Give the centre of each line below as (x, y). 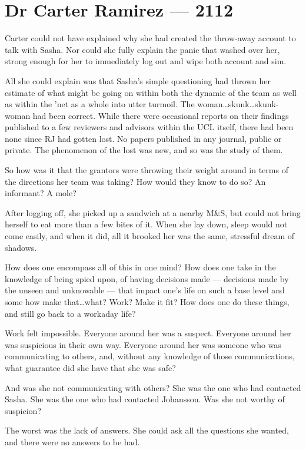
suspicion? (23, 410)
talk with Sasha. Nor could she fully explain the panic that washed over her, (142, 49)
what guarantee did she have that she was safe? (90, 367)
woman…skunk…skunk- (238, 104)
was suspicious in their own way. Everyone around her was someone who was (143, 344)
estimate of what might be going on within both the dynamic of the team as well (151, 92)
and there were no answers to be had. (72, 441)
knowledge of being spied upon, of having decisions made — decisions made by (147, 278)
